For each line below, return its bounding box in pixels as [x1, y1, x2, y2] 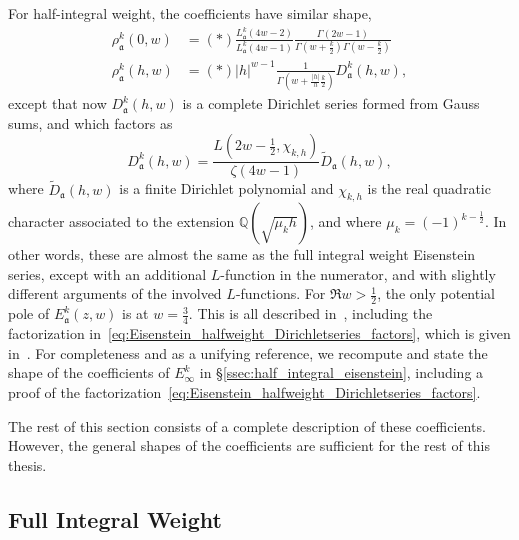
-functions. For [235, 283, 326, 304]
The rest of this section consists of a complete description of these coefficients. [8, 415, 486, 436]
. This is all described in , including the [188, 303, 433, 324]
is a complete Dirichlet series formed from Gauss [182, 93, 480, 114]
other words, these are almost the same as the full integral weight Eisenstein [8, 244, 476, 265]
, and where [309, 211, 382, 232]
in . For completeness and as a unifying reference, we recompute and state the [8, 342, 488, 363]
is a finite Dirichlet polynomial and [119, 178, 334, 199]
